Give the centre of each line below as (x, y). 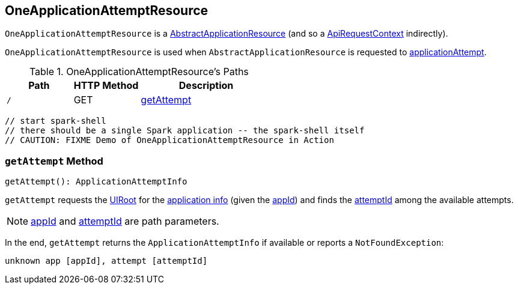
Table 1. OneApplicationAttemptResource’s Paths (139, 72)
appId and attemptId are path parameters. (125, 221)
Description (206, 86)
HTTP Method (106, 86)
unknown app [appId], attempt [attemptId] (106, 261)
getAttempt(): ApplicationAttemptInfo (96, 182)
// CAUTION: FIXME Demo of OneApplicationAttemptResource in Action (169, 140)
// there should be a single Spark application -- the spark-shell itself (185, 131)
